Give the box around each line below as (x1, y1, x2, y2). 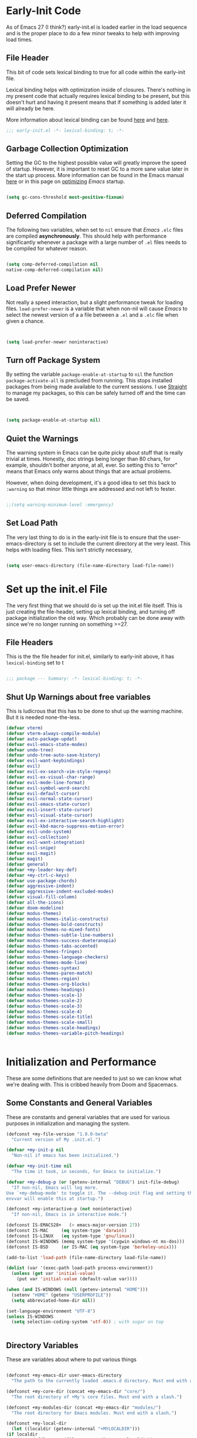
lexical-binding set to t (6, 659, 64, 666)
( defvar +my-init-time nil (6, 1163, 72, 1169)
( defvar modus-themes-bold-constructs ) (6, 921, 104, 927)
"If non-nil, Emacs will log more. (11, 1185, 98, 1191)
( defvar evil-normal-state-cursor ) (6, 796, 93, 802)
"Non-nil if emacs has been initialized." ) (11, 1152, 119, 1159)
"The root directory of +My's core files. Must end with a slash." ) (11, 1394, 182, 1400)
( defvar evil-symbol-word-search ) (6, 785, 91, 791)
